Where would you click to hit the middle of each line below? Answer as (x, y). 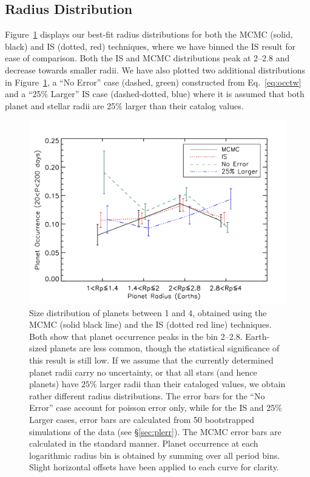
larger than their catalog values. (184, 105)
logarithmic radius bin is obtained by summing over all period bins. (155, 455)
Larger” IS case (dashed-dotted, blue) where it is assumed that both (177, 94)
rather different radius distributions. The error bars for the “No (147, 395)
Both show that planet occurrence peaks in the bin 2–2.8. (136, 336)
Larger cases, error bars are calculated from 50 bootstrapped (142, 419)
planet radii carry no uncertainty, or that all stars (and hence (143, 372)
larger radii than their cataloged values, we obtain (193, 384)
